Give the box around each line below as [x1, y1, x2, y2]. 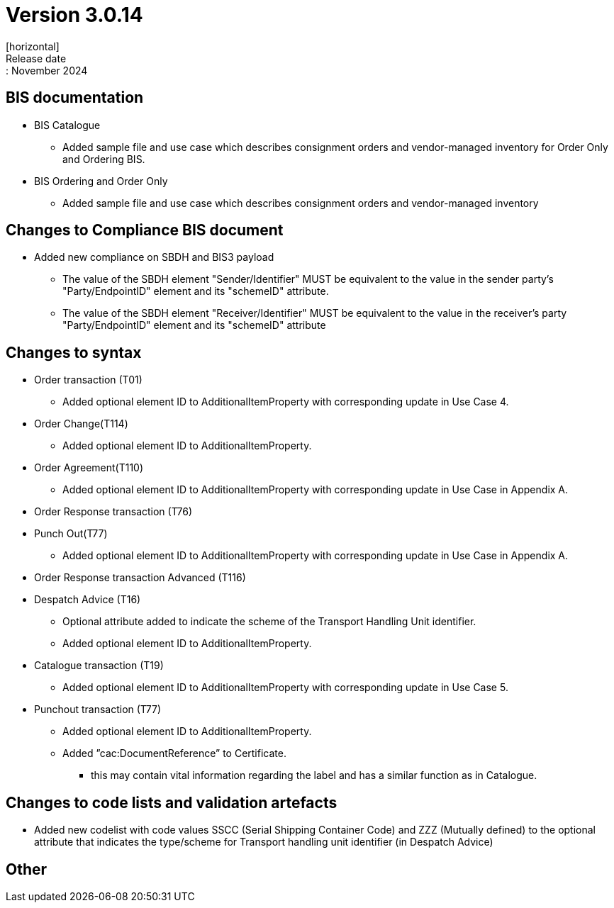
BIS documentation [6, 89, 144, 107]
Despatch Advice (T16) [34, 593, 141, 606]
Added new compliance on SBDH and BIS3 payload [34, 251, 274, 264]
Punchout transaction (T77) [34, 703, 162, 716]
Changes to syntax [6, 343, 142, 361]
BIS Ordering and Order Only [34, 174, 168, 187]
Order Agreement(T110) [34, 461, 144, 474]
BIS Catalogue [34, 118, 101, 131]
